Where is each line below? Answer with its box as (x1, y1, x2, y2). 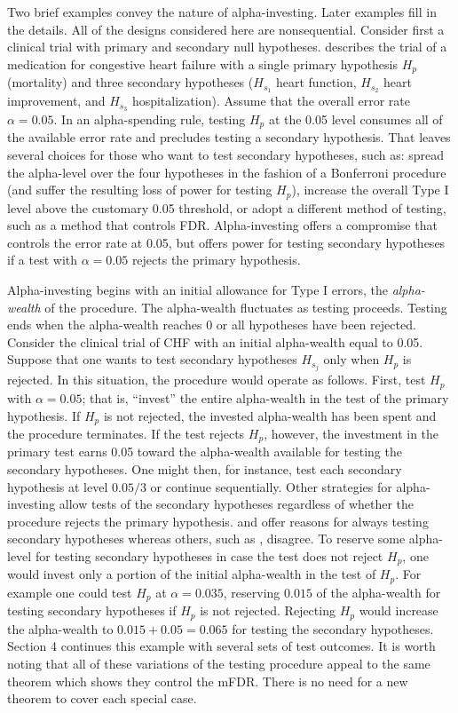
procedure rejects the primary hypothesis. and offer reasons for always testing (7, 511, 429, 530)
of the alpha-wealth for (316, 582, 441, 601)
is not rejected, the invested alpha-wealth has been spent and (103, 406, 437, 424)
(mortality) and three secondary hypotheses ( (7, 73, 254, 91)
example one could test (7, 582, 132, 601)
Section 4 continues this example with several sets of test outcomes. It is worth (7, 637, 436, 655)
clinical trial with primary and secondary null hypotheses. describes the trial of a (7, 37, 447, 56)
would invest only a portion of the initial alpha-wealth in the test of (7, 565, 376, 583)
